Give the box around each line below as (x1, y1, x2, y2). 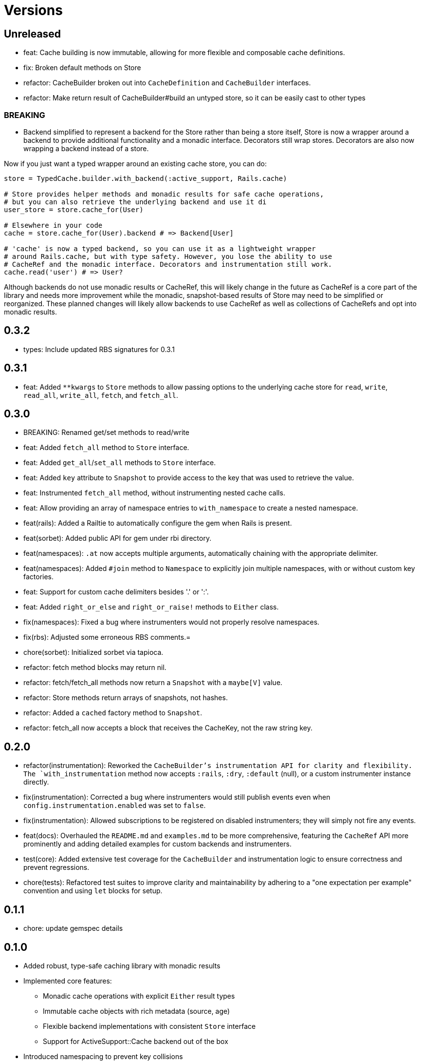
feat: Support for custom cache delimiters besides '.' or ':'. (23, 588, 209, 596)
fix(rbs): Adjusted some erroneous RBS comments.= (23, 633, 191, 642)
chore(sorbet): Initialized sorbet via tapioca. (23, 648, 164, 657)
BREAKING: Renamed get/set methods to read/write (23, 428, 189, 437)
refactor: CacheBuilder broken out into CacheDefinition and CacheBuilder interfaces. (23, 79, 311, 87)
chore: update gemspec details (23, 924, 123, 933)
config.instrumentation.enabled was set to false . (23, 801, 206, 810)
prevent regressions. (23, 863, 90, 872)
